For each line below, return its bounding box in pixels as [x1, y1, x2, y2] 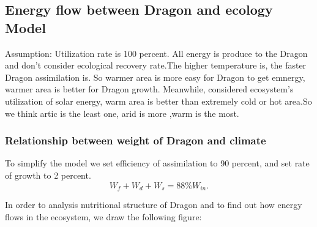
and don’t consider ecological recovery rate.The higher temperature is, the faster [5, 59, 307, 72]
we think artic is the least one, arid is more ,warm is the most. [5, 106, 239, 119]
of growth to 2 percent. [5, 168, 91, 181]
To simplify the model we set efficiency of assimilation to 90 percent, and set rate [5, 157, 310, 169]
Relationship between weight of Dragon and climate [5, 133, 266, 148]
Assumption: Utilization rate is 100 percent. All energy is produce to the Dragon [5, 47, 308, 59]
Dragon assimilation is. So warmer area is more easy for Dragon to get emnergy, [5, 70, 305, 83]
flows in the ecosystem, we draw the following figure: [5, 210, 202, 223]
